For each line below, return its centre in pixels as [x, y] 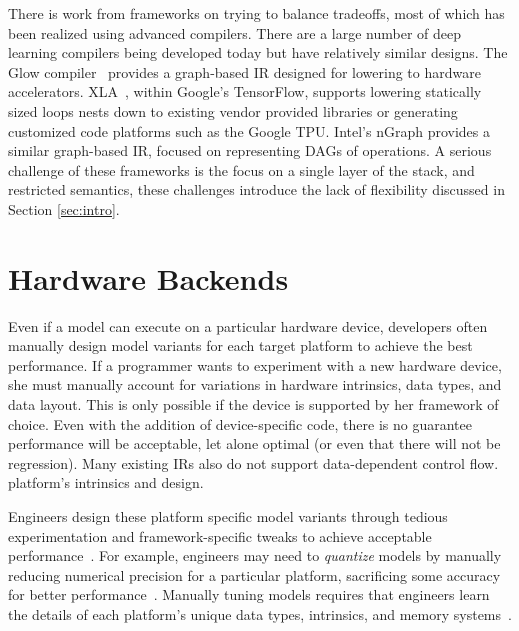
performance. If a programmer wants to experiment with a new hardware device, [255, 364]
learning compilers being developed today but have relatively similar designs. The [258, 52]
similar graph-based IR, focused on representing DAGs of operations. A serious [250, 150]
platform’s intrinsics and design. [106, 482]
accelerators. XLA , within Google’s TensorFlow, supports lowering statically [245, 91]
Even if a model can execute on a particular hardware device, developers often [248, 325]
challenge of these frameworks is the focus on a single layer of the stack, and [241, 169]
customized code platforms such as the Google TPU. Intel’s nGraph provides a [249, 130]
